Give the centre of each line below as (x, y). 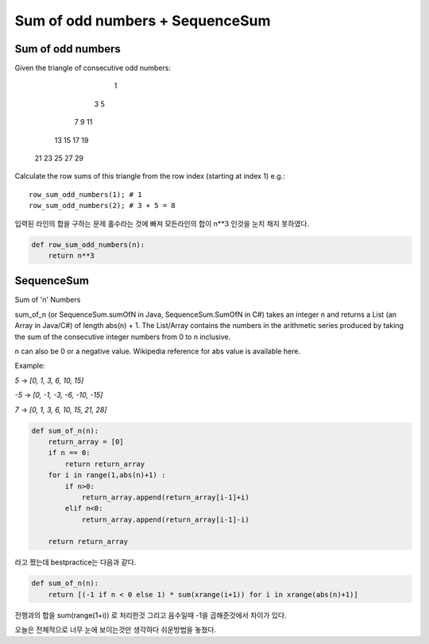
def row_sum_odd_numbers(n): (88, 245)
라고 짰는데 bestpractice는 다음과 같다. (75, 562)
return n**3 (71, 255)
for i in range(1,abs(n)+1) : (107, 475)
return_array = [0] (86, 442)
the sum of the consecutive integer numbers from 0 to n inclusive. (123, 337)
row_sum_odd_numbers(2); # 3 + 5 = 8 (102, 206)
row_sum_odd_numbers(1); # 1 (85, 194)
